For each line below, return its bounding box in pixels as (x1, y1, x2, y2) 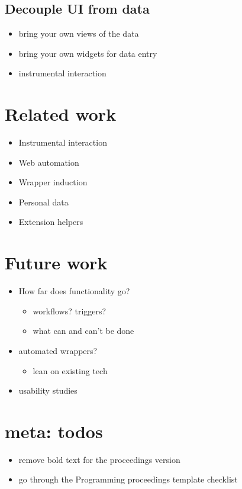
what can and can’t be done (33, 324, 134, 337)
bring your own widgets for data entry (18, 47, 157, 59)
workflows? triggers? (33, 304, 107, 317)
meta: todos (5, 419, 103, 443)
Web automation (18, 156, 79, 168)
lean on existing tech (33, 364, 108, 377)
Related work (5, 102, 117, 126)
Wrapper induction (18, 176, 88, 188)
